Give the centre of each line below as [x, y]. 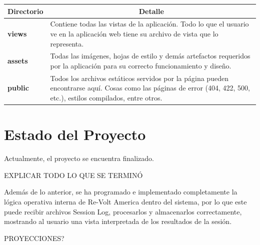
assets [18, 61]
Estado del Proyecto [75, 134]
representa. [67, 43]
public [18, 88]
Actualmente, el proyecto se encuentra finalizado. [79, 158]
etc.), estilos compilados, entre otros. [106, 97]
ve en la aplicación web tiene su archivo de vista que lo [134, 33]
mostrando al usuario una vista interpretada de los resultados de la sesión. [118, 221]
